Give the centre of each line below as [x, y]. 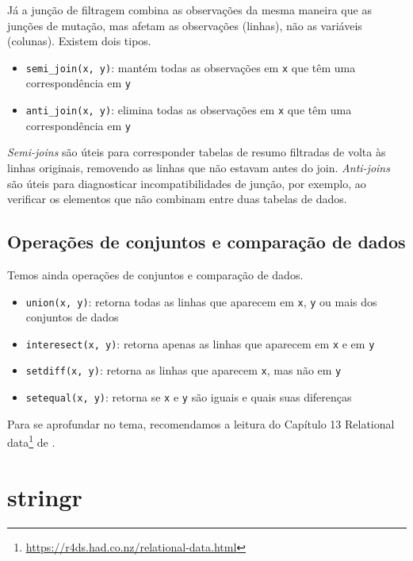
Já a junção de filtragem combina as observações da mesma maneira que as [189, 10]
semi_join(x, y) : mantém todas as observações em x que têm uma [191, 67]
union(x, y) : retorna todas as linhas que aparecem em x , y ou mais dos [201, 301]
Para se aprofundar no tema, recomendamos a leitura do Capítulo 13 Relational [201, 423]
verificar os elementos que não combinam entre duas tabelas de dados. [177, 199]
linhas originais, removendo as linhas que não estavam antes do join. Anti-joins [199, 167]
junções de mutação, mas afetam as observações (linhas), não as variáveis [185, 25]
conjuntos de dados [72, 317]
